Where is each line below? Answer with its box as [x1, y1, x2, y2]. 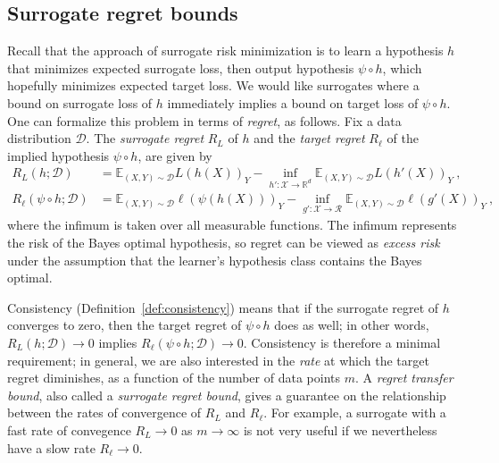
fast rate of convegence [7, 420, 131, 439]
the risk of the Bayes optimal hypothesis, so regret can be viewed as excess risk [7, 233, 440, 252]
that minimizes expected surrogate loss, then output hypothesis [7, 58, 354, 77]
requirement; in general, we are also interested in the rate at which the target [7, 350, 429, 369]
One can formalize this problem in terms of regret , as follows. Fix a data [7, 111, 402, 130]
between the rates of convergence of [7, 403, 202, 422]
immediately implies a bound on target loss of [167, 93, 419, 112]
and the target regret [254, 129, 365, 147]
